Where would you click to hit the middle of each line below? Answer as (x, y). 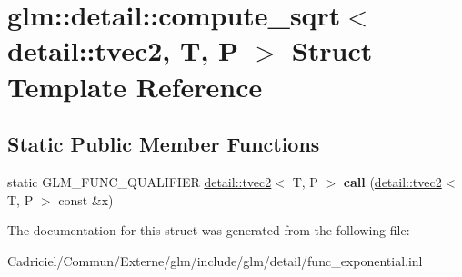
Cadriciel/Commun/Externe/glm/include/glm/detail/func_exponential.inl (215, 260)
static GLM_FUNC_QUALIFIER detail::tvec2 (140, 181)
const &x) (86, 199)
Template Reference (135, 86)
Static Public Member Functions (164, 144)
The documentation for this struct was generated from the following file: (209, 230)
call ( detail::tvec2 (392, 181)
